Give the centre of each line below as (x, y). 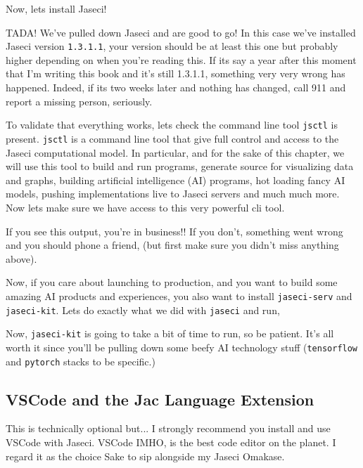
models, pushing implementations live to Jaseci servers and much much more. (173, 194)
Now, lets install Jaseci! (56, 8)
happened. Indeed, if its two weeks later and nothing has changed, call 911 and (176, 87)
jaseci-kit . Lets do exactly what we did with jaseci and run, (143, 310)
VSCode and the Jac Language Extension (160, 399)
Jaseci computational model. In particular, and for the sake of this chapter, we (175, 152)
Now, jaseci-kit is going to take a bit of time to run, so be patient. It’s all (170, 333)
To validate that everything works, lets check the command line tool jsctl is (172, 125)
